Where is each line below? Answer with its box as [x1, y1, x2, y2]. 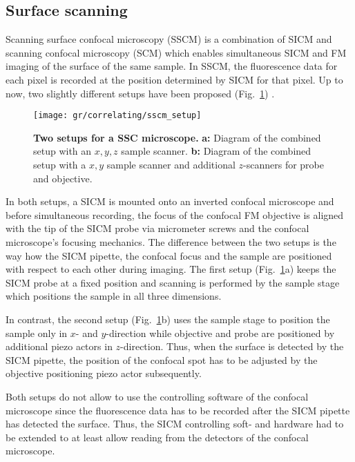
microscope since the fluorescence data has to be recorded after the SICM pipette [6, 403, 350, 417]
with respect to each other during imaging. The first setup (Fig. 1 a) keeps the [6, 262, 336, 276]
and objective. [33, 171, 93, 185]
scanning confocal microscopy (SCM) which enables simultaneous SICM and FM [6, 45, 347, 59]
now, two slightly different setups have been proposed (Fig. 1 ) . [6, 86, 275, 100]
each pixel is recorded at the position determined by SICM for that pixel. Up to [6, 72, 343, 86]
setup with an [33, 144, 92, 158]
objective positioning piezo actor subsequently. [6, 366, 202, 381]
